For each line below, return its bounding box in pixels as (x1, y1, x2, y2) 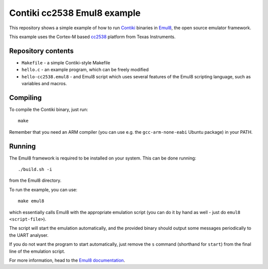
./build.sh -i (18, 166, 52, 172)
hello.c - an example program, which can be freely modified (21, 67, 149, 73)
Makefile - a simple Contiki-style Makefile (21, 59, 110, 65)
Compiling (9, 93, 42, 102)
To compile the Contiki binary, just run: (9, 107, 88, 112)
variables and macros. (21, 81, 67, 87)
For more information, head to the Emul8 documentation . (9, 257, 125, 263)
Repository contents (9, 47, 74, 55)
